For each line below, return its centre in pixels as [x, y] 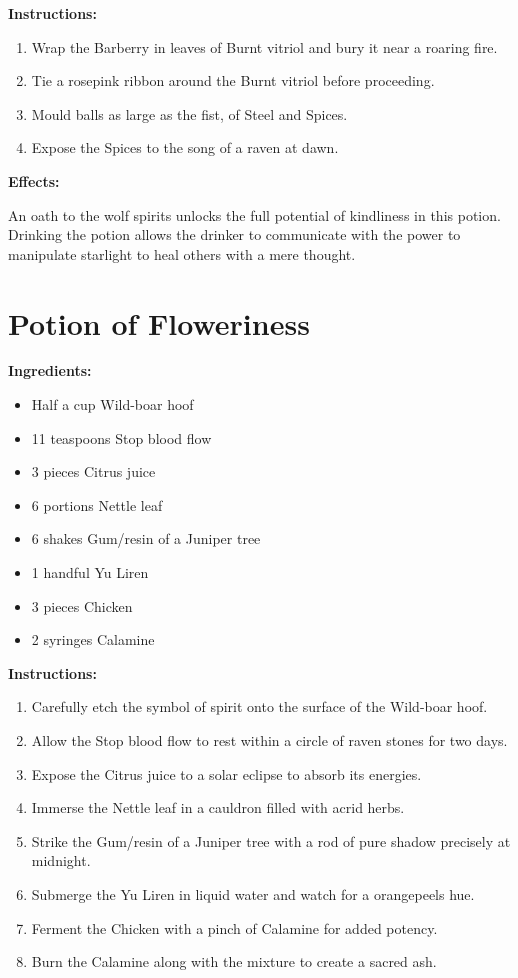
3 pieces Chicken [82, 605]
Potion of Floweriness [159, 322]
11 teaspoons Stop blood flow [121, 437]
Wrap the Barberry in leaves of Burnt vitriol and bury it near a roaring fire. [264, 46]
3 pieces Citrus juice [93, 471]
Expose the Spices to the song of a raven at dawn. [185, 147]
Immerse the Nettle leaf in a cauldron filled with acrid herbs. [218, 807]
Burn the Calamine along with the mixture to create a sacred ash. [234, 961]
